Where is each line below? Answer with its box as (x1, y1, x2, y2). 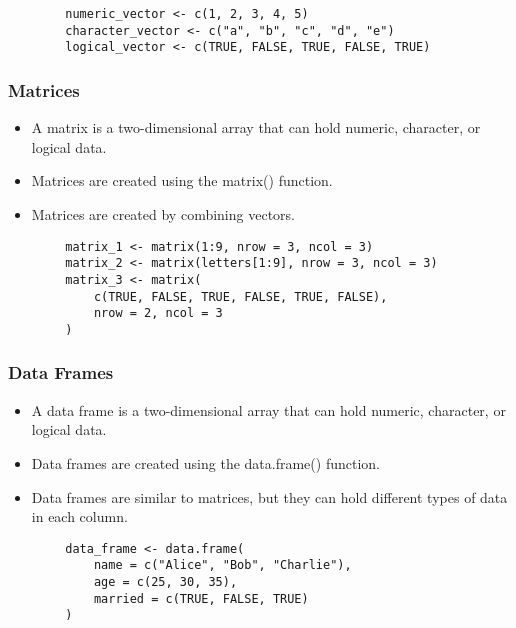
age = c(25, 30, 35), (93, 575, 238, 589)
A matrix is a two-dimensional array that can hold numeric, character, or (31, 117, 481, 138)
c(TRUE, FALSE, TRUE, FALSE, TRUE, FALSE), (93, 289, 388, 304)
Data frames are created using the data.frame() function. (31, 452, 380, 473)
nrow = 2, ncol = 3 (93, 306, 223, 321)
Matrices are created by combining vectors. (31, 203, 295, 224)
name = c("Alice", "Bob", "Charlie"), (93, 558, 352, 573)
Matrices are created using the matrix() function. (31, 170, 333, 191)
